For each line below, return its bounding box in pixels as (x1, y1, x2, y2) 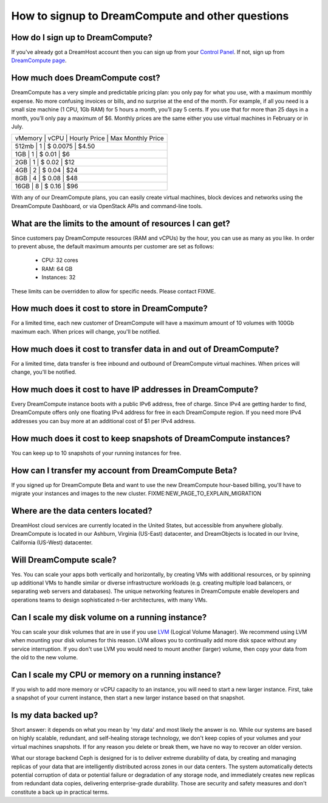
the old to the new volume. (11, 653, 78, 661)
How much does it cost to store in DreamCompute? (11, 303, 208, 314)
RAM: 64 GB (41, 265, 73, 272)
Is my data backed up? (11, 710, 98, 720)
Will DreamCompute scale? (11, 555, 117, 565)
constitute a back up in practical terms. (11, 788, 109, 796)
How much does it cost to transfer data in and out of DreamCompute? (11, 344, 279, 354)
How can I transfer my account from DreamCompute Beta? (11, 465, 237, 475)
